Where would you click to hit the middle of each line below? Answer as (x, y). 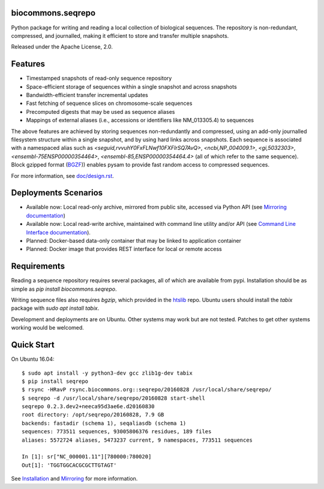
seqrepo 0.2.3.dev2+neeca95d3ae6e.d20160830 (88, 407)
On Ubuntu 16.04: (33, 359)
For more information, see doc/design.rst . (62, 176)
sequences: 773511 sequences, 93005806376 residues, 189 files (117, 432)
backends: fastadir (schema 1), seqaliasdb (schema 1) (104, 423)
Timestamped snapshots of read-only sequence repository (99, 79)
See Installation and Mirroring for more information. (74, 479)
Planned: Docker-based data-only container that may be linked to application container (133, 240)
